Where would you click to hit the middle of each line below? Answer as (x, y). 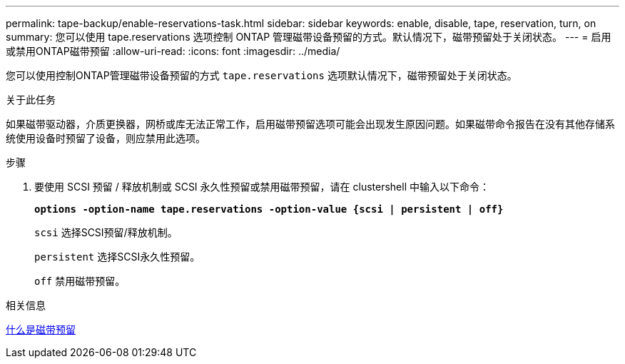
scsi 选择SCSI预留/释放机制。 (106, 232)
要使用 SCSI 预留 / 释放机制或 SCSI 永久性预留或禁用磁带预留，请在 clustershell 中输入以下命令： (262, 187)
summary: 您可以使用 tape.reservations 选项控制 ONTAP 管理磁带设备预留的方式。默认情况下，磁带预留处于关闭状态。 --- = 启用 (309, 37)
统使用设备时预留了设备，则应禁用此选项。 (106, 138)
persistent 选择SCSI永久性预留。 (117, 257)
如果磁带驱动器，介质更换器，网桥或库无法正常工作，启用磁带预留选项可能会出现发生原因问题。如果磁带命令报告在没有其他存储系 (310, 124)
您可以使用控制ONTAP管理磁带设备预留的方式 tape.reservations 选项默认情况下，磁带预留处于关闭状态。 (261, 75)
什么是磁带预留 (41, 329)
